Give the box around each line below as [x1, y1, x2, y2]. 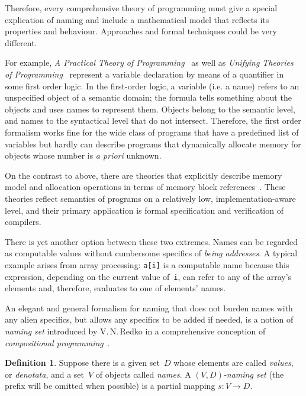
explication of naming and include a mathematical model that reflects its [5, 13, 269, 25]
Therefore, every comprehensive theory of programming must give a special [5, 2, 278, 14]
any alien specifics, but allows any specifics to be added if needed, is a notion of [5, 313, 294, 326]
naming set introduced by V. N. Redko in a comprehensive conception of [5, 324, 266, 337]
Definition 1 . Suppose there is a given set [5, 356, 160, 369]
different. [5, 36, 37, 49]
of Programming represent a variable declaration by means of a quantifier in [5, 67, 284, 80]
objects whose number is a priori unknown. [5, 149, 162, 162]
